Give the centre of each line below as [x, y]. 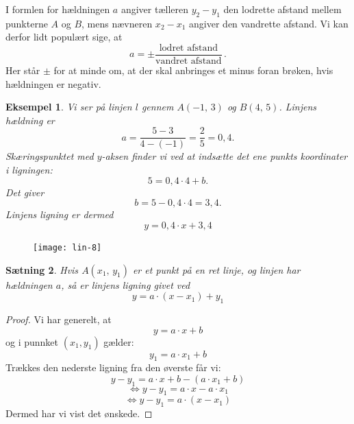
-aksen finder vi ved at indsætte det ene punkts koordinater [225, 156]
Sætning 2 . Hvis [42, 269]
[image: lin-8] [67, 247]
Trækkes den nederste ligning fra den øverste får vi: [113, 367]
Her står [23, 70]
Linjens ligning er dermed [60, 214]
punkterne [27, 23]
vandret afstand [189, 61]
